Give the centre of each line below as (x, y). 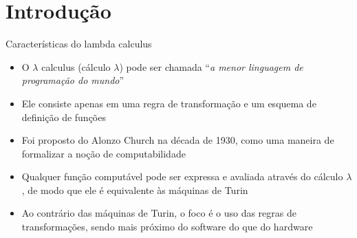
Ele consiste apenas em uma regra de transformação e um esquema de (169, 103)
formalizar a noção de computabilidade (104, 153)
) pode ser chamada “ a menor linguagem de (211, 66)
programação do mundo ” (73, 80)
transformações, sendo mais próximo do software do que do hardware (167, 227)
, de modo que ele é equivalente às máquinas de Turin (135, 190)
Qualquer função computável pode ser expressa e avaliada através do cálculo (182, 176)
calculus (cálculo (76, 66)
